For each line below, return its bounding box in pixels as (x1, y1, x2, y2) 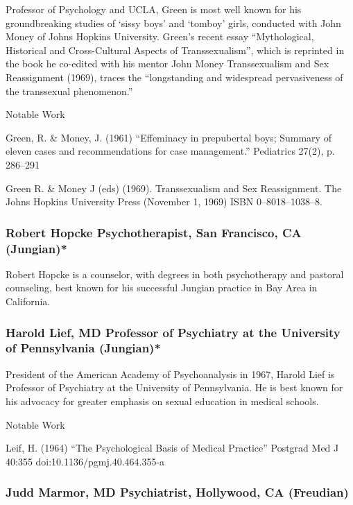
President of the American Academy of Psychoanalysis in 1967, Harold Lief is (6, 366, 335, 381)
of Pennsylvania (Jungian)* (6, 339, 161, 357)
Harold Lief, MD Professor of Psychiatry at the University (6, 323, 341, 341)
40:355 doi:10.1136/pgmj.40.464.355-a (6, 454, 165, 468)
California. (6, 294, 51, 309)
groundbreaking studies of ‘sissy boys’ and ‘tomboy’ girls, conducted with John (6, 15, 341, 30)
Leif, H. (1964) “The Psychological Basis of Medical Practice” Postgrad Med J (6, 440, 339, 455)
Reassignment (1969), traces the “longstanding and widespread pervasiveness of (6, 69, 343, 84)
